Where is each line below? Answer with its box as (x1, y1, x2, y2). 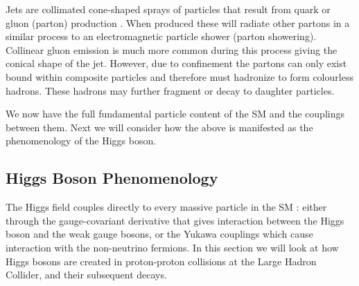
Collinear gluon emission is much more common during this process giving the (6, 42, 338, 57)
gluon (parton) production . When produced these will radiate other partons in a (6, 15, 350, 30)
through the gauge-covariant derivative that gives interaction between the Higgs (6, 213, 344, 227)
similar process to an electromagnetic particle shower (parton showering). (6, 29, 317, 44)
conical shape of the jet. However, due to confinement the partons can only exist (6, 56, 347, 70)
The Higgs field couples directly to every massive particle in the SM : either (6, 200, 327, 214)
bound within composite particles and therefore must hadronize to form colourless (6, 69, 353, 84)
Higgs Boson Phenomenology (6, 167, 218, 189)
